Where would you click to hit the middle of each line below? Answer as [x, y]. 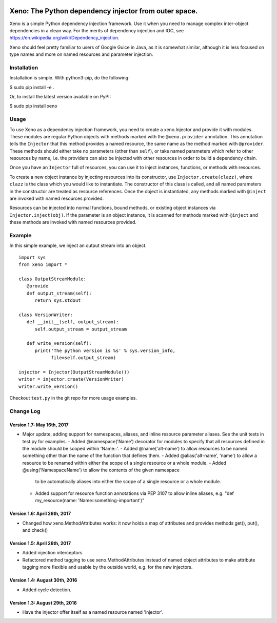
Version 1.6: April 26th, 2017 [40, 514]
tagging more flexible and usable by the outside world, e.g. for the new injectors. [107, 567]
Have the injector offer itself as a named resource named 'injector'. [93, 612]
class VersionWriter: [46, 315]
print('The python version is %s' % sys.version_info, [105, 350]
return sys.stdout [58, 300]
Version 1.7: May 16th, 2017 [39, 425]
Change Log [25, 411]
